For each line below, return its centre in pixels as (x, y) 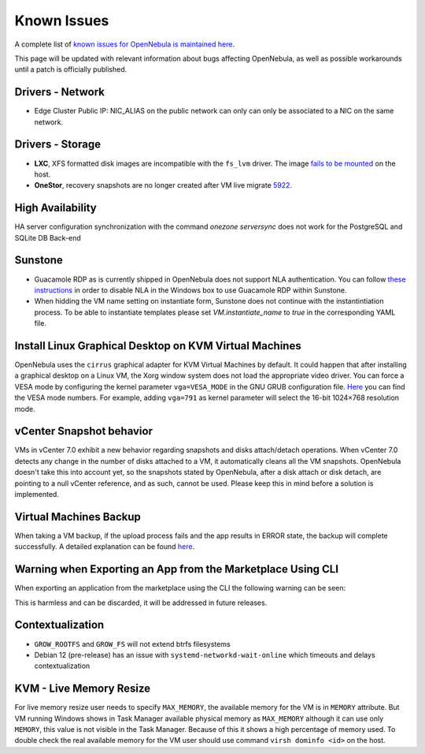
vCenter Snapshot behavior (84, 431)
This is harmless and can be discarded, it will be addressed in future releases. (141, 603)
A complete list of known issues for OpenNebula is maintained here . (125, 44)
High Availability (56, 208)
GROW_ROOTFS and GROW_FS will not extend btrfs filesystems (133, 644)
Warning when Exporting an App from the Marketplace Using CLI (176, 569)
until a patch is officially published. (71, 69)
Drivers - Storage (58, 145)
